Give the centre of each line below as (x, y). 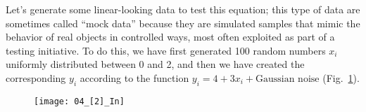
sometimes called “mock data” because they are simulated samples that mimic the (183, 23)
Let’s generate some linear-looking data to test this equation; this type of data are (183, 9)
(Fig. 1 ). (341, 77)
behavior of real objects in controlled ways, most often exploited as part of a (170, 37)
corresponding (36, 77)
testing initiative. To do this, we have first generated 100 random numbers (166, 50)
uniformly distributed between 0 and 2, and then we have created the (155, 64)
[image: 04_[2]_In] (79, 101)
